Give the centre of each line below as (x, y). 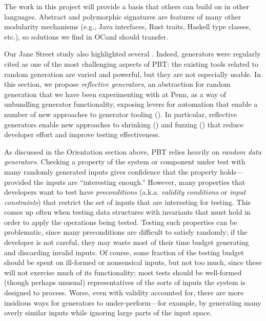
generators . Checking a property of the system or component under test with (125, 162)
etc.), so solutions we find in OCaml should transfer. (86, 36)
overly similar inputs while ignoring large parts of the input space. (108, 313)
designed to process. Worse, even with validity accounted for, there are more (124, 292)
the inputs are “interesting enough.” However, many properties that (139, 182)
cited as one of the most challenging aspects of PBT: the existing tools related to (131, 63)
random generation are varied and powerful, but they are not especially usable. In (132, 74)
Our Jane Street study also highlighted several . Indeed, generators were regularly (132, 54)
